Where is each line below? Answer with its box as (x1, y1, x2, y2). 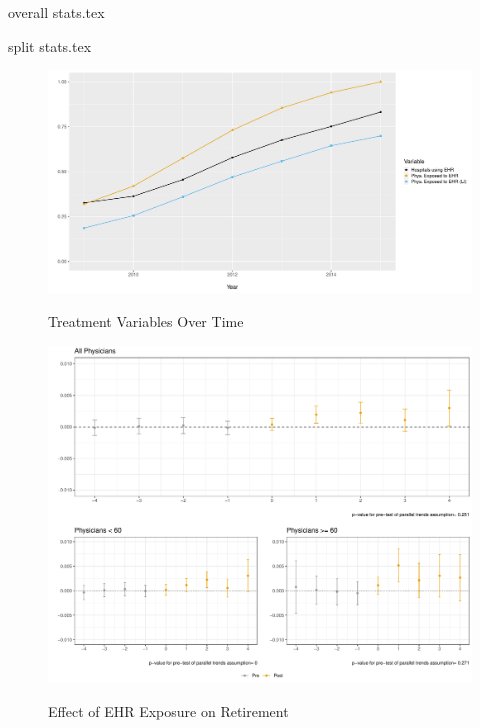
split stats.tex (8, 35, 92, 56)
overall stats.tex (8, 2, 105, 22)
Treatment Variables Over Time (48, 310, 244, 331)
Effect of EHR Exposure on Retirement (48, 700, 289, 721)
